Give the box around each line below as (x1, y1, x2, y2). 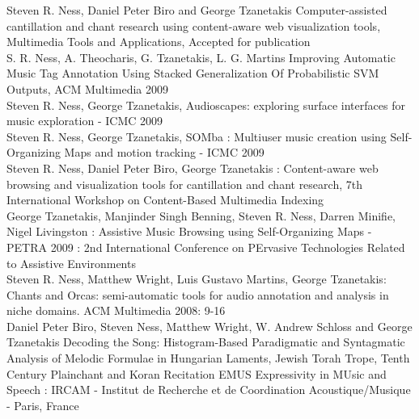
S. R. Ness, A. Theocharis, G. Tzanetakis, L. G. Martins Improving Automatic (6, 48, 396, 65)
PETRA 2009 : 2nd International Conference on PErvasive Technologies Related (6, 238, 405, 255)
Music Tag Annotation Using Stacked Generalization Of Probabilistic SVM (6, 65, 379, 82)
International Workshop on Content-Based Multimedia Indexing (6, 191, 324, 208)
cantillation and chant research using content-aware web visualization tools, (6, 17, 381, 34)
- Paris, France (6, 396, 79, 413)
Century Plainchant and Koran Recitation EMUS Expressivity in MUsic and (6, 365, 387, 382)
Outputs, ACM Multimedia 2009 (6, 80, 168, 97)
